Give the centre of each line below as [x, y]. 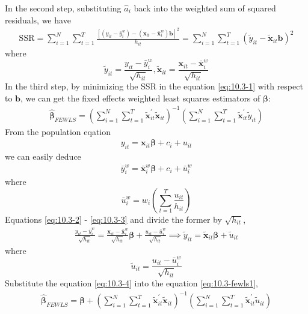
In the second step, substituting [63, 8]
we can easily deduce [43, 156]
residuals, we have [38, 20]
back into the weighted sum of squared [205, 8]
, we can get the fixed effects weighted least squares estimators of [140, 98]
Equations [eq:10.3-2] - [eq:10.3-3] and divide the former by [113, 219]
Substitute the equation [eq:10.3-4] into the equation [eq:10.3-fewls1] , [131, 282]
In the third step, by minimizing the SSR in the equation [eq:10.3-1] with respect [154, 86]
